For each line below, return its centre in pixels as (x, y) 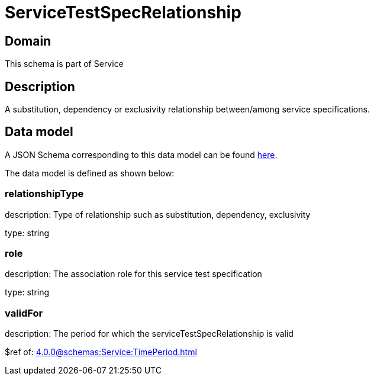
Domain (28, 41)
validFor (24, 313)
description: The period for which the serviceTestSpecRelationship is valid (149, 334)
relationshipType (44, 194)
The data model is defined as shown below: (90, 173)
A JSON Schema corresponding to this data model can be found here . (141, 154)
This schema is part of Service (64, 64)
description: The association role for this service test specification (133, 274)
